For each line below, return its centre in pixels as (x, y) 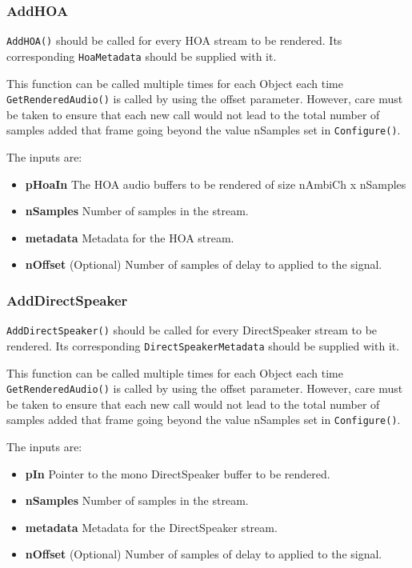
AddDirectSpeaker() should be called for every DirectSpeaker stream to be (192, 330)
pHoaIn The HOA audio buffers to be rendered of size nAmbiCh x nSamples (216, 184)
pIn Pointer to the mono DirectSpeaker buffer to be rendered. (178, 473)
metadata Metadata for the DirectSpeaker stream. (151, 527)
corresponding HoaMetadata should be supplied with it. (142, 56)
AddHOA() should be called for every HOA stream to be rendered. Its (174, 40)
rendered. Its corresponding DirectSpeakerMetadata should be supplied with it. (203, 345)
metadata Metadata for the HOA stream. (130, 237)
